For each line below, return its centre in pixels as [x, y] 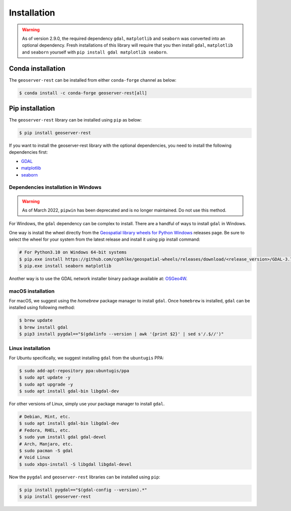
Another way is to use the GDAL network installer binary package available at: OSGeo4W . [98, 278]
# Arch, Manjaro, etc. [46, 444]
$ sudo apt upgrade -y [46, 384]
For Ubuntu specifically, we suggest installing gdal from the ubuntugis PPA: [87, 358]
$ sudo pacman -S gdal [46, 451]
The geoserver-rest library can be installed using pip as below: [75, 120]
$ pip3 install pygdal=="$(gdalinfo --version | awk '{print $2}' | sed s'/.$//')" [121, 334]
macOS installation [32, 291]
